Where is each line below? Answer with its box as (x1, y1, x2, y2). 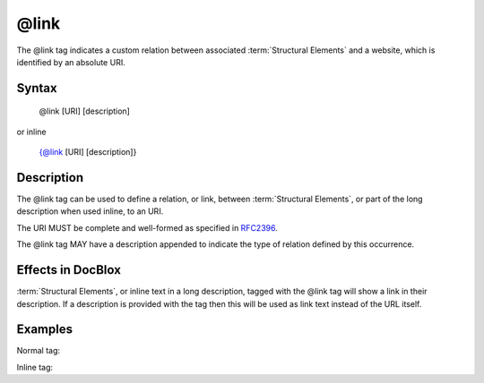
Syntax (16, 81, 57, 96)
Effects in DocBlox (16, 262, 121, 277)
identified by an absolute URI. (16, 56, 125, 67)
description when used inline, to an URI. (16, 206, 164, 217)
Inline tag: (16, 362, 54, 372)
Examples (16, 322, 73, 337)
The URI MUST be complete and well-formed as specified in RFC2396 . (16, 222, 278, 233)
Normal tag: (16, 345, 61, 356)
